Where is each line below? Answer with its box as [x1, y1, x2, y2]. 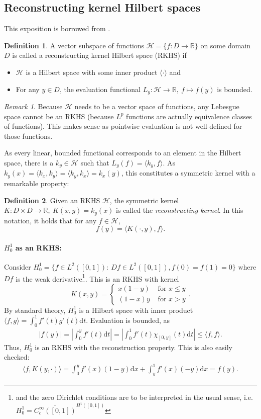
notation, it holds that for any [4, 215, 97, 225]
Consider [4, 261, 31, 272]
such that [80, 157, 109, 167]
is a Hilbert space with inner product [79, 304, 193, 315]
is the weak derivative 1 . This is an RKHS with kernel [16, 272, 179, 284]
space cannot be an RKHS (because [4, 111, 114, 121]
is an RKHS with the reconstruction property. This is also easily [35, 342, 232, 352]
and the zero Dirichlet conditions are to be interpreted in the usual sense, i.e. [16, 392, 253, 402]
